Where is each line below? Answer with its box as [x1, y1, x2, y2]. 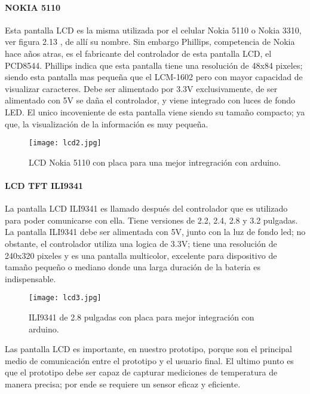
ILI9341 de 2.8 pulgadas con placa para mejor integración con [29, 311, 254, 323]
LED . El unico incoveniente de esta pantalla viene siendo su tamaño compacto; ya [5, 105, 305, 118]
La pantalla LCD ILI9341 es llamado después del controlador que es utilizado [5, 202, 288, 215]
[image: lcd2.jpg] [29, 139, 102, 148]
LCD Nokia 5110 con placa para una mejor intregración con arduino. [29, 155, 281, 168]
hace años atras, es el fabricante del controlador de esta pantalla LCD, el [5, 47, 272, 59]
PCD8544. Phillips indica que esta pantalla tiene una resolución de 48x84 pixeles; [5, 59, 303, 71]
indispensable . [5, 272, 56, 285]
